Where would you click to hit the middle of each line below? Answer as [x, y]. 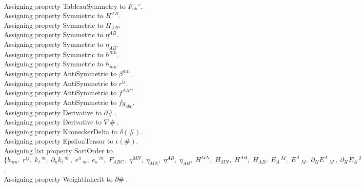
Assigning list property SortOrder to [58, 150]
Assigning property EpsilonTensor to [59, 141]
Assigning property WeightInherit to [58, 179]
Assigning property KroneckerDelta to [61, 131]
